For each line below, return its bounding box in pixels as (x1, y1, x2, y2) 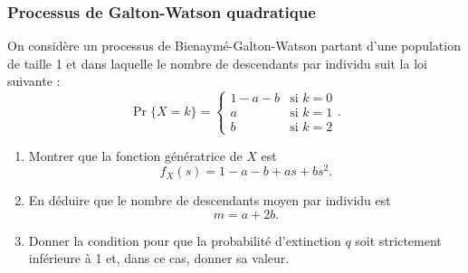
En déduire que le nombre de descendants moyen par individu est (28, 191, 391, 210)
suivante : (7, 71, 61, 90)
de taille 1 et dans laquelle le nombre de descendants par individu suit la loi (7, 53, 427, 72)
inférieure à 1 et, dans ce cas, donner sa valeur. (28, 249, 290, 268)
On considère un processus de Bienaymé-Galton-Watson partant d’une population (7, 36, 461, 55)
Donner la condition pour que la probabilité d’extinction (28, 231, 341, 249)
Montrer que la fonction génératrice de (28, 146, 243, 165)
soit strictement (355, 231, 442, 249)
